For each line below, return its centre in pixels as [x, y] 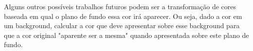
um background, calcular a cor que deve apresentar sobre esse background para [122, 25]
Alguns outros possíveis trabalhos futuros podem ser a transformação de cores [120, 6]
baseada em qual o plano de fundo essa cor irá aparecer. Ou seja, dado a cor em [123, 16]
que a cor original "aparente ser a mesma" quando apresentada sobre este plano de [126, 35]
